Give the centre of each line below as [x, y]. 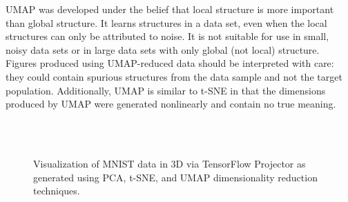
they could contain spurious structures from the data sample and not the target [174, 76]
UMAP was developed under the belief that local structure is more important [170, 9]
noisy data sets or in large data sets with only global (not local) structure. [163, 49]
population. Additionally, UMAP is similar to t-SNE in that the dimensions [166, 90]
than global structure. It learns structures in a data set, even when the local [166, 22]
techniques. [57, 191]
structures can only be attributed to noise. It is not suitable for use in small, [167, 36]
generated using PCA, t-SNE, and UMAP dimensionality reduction [175, 177]
